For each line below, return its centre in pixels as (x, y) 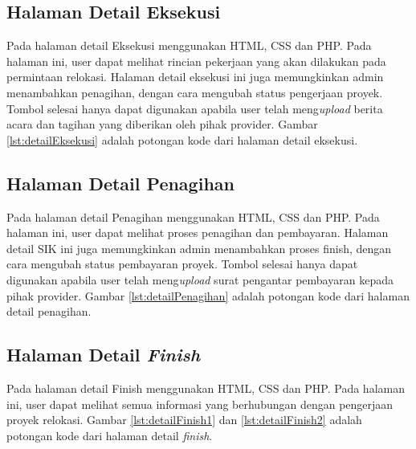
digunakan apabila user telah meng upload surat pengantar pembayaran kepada (200, 279)
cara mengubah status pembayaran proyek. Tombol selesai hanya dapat (182, 264)
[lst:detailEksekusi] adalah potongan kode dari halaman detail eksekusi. (182, 139)
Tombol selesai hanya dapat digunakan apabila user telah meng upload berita (195, 108)
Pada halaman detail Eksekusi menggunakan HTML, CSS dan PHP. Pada (189, 45)
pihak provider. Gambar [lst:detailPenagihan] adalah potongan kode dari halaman (208, 295)
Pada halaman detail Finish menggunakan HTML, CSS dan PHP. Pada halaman (206, 388)
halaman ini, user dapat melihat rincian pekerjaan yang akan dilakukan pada (196, 61)
